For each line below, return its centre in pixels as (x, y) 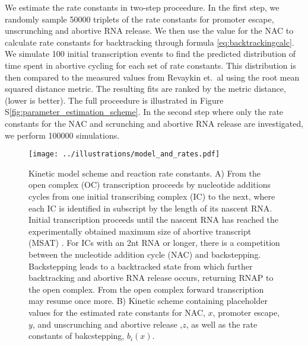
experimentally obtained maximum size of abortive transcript (140, 231)
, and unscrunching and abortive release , (107, 324)
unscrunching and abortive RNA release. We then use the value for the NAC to (149, 31)
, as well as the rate (222, 324)
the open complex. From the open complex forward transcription (146, 289)
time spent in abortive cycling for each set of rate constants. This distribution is (150, 65)
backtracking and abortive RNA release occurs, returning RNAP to (151, 278)
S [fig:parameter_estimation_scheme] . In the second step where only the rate (144, 112)
